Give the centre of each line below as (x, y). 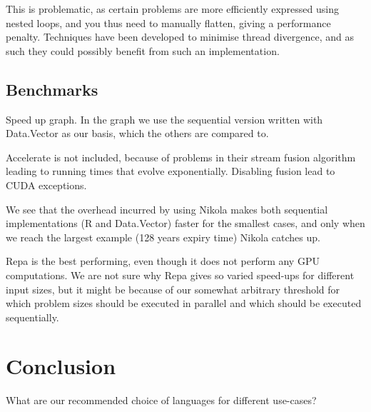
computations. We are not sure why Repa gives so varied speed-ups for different (180, 275)
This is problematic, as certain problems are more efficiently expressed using (172, 9)
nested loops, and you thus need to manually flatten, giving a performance (168, 22)
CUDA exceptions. (46, 185)
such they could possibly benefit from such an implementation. (143, 50)
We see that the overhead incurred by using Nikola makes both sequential (167, 209)
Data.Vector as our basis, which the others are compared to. (137, 133)
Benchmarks (52, 89)
